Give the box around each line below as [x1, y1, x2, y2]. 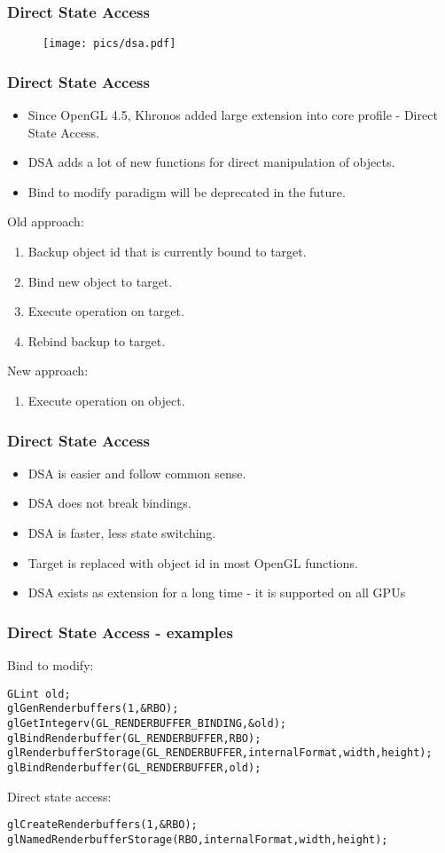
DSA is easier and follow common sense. [27, 463, 246, 482]
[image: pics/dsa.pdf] [43, 37, 176, 51]
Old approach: [7, 212, 84, 231]
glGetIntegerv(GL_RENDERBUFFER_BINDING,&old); [7, 716, 286, 730]
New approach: [7, 361, 89, 380]
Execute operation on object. [27, 391, 185, 410]
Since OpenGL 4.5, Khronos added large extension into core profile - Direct [27, 106, 438, 124]
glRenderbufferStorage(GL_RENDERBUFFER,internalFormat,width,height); [7, 746, 433, 760]
